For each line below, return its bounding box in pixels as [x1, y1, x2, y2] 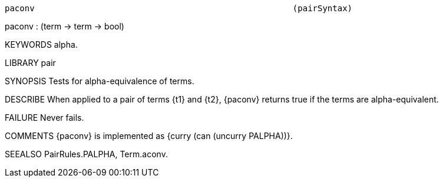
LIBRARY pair [5, 58, 56, 68]
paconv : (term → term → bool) [5, 21, 124, 31]
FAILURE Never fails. [5, 112, 84, 123]
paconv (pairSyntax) [5, 4, 353, 13]
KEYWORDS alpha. [5, 39, 78, 49]
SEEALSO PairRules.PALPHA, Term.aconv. [5, 149, 168, 159]
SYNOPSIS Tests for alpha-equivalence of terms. [5, 76, 194, 86]
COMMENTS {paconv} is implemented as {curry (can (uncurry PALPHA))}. [5, 131, 293, 141]
